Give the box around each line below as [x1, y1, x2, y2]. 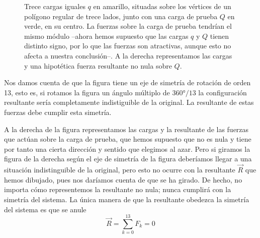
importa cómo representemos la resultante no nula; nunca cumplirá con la [4, 184, 231, 195]
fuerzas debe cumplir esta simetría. [4, 106, 112, 117]
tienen [210, 30, 229, 41]
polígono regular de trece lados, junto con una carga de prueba [24, 11, 218, 21]
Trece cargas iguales [24, 1, 85, 11]
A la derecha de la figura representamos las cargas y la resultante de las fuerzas [4, 124, 249, 134]
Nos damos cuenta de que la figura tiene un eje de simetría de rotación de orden [4, 77, 251, 88]
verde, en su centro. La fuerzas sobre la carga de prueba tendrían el [24, 21, 232, 31]
